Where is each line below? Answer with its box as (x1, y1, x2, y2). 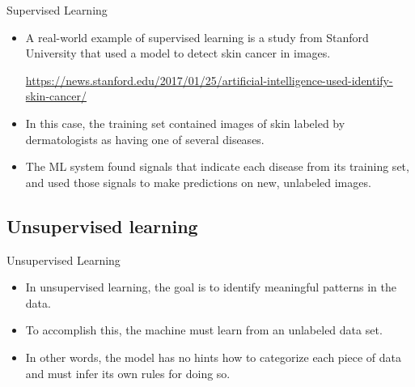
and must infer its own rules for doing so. (25, 364, 231, 381)
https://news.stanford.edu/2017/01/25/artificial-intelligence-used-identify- (25, 71, 393, 88)
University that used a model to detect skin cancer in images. (25, 45, 331, 62)
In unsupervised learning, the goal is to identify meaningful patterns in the (25, 279, 397, 296)
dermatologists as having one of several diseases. (25, 130, 265, 147)
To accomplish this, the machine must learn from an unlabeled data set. (25, 321, 383, 338)
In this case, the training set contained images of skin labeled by (25, 114, 345, 131)
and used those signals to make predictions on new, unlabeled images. (25, 173, 371, 190)
